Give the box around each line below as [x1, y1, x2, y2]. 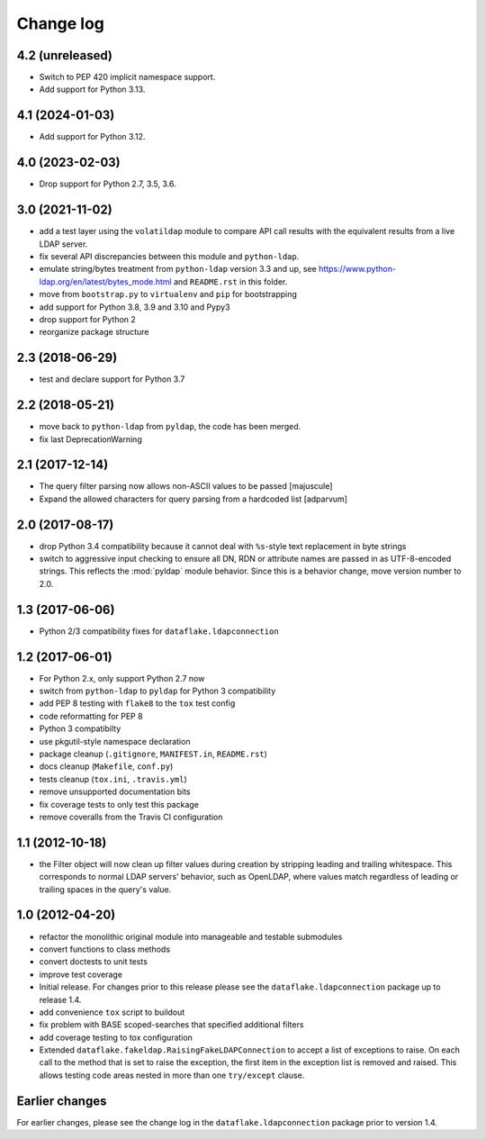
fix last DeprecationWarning [39, 433, 143, 445]
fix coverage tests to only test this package [39, 799, 200, 809]
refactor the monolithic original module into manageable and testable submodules [39, 931, 343, 942]
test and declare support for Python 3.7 [39, 374, 185, 384]
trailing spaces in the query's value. [39, 883, 172, 895]
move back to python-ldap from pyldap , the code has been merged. [39, 421, 301, 432]
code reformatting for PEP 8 [39, 710, 143, 721]
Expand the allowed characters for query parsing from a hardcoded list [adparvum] [39, 493, 348, 504]
